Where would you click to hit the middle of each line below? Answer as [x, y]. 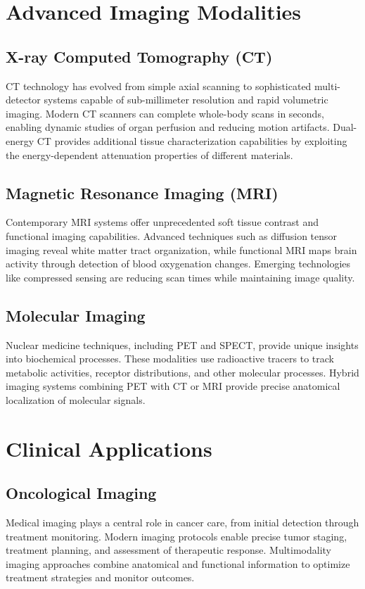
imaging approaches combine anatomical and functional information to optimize [178, 563]
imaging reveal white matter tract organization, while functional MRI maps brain [181, 249]
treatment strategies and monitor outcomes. [100, 577]
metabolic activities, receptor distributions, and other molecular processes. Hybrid [182, 372]
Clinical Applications [109, 448]
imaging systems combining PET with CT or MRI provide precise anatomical [173, 386]
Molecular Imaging [76, 315]
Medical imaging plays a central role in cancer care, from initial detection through [182, 522]
